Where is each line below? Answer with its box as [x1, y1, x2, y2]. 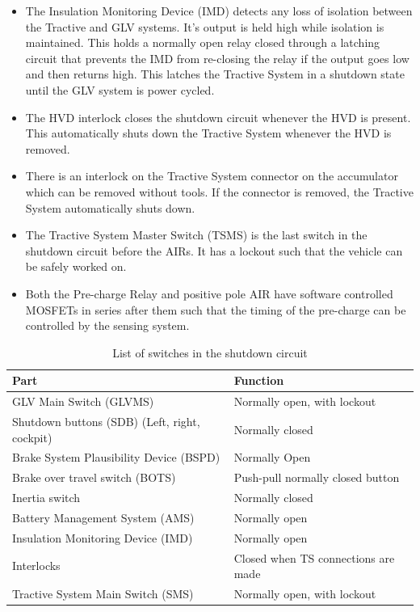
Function [233, 372, 284, 389]
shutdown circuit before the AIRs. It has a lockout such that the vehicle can [25, 242, 403, 259]
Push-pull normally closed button [233, 469, 400, 486]
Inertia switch [12, 489, 81, 506]
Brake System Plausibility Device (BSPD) [12, 449, 220, 466]
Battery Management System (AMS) [12, 509, 195, 525]
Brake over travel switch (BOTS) [12, 469, 176, 486]
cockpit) [12, 428, 52, 445]
